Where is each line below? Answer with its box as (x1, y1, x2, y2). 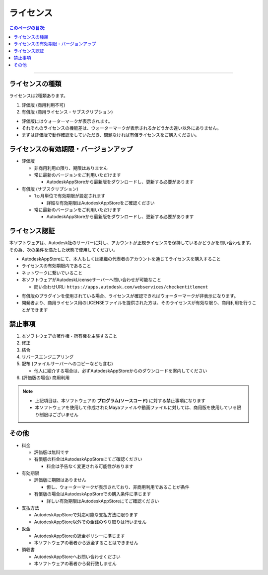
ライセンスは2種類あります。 (9, 93, 68, 99)
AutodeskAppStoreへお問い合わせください (34, 554, 121, 560)
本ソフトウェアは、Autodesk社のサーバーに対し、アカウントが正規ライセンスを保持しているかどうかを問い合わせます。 (9, 240, 254, 246)
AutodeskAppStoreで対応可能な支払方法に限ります (34, 512, 138, 518)
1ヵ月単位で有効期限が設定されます (34, 193, 106, 199)
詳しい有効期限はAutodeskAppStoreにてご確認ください (46, 498, 159, 504)
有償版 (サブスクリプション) (21, 186, 79, 192)
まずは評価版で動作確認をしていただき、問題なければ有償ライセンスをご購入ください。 (21, 132, 200, 138)
